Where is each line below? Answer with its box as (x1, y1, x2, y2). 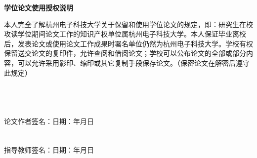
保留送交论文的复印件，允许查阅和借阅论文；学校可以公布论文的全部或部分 (4, 48, 246, 58)
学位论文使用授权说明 (4, 2, 73, 12)
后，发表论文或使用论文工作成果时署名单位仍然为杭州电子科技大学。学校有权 (4, 38, 253, 48)
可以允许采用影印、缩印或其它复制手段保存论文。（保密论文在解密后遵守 (17, 57, 250, 68)
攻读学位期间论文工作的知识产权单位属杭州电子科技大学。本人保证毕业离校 (4, 29, 246, 39)
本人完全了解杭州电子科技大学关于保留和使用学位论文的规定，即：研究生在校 (4, 19, 253, 29)
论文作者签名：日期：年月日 (4, 116, 94, 126)
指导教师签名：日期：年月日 (4, 145, 94, 155)
